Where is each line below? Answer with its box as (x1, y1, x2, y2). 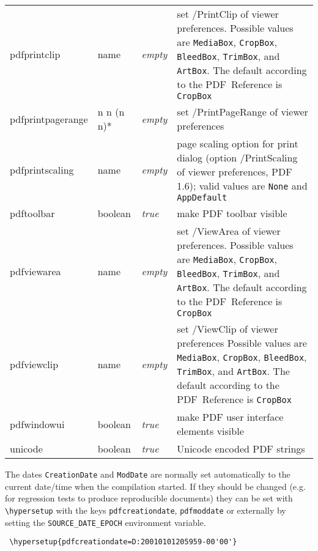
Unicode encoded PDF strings (177, 442, 305, 456)
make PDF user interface (177, 410, 284, 424)
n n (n (97, 105, 125, 119)
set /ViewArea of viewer (177, 224, 281, 238)
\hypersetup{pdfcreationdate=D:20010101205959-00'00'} (9, 538, 237, 547)
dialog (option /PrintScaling (177, 150, 298, 165)
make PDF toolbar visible (177, 206, 287, 220)
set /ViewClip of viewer (177, 322, 278, 336)
